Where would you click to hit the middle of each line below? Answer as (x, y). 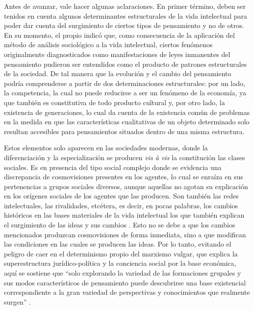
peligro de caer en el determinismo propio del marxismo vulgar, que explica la (121, 253)
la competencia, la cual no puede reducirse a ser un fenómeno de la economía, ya (125, 93)
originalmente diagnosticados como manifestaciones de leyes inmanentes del (117, 54)
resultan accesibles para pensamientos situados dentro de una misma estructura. (124, 131)
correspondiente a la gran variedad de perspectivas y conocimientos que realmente (127, 292)
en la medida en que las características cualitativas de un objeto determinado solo (127, 122)
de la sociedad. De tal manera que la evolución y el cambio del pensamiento (118, 73)
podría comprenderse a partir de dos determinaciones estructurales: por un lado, (125, 83)
